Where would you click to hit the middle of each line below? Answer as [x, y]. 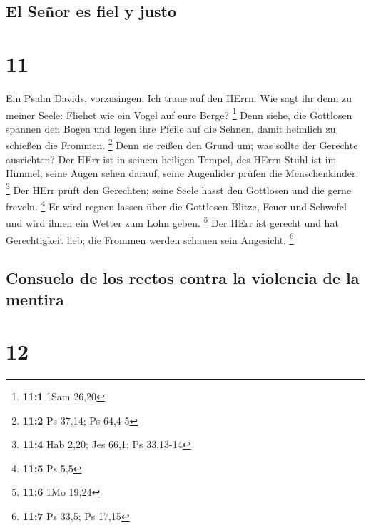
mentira [35, 299]
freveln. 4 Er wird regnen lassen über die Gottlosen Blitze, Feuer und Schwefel [176, 205]
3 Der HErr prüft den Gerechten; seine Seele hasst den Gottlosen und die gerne [179, 188]
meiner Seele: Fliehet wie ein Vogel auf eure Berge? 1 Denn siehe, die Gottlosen [179, 113]
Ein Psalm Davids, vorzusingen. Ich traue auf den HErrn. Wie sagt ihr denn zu [179, 97]
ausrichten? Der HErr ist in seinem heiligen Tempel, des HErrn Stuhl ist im [171, 159]
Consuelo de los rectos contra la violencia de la [183, 278]
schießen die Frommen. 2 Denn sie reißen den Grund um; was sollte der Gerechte [182, 144]
